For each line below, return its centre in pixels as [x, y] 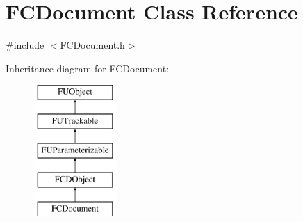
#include [25, 45]
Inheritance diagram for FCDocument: [88, 68]
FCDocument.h [92, 45]
